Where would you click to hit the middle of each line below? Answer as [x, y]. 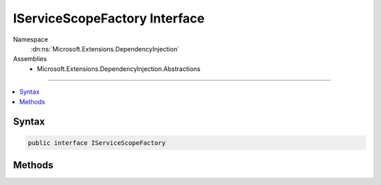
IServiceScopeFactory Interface [109, 18]
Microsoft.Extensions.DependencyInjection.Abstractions [119, 69]
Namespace [31, 39]
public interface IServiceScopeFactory [97, 143]
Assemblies [30, 59]
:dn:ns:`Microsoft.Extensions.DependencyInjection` [105, 49]
